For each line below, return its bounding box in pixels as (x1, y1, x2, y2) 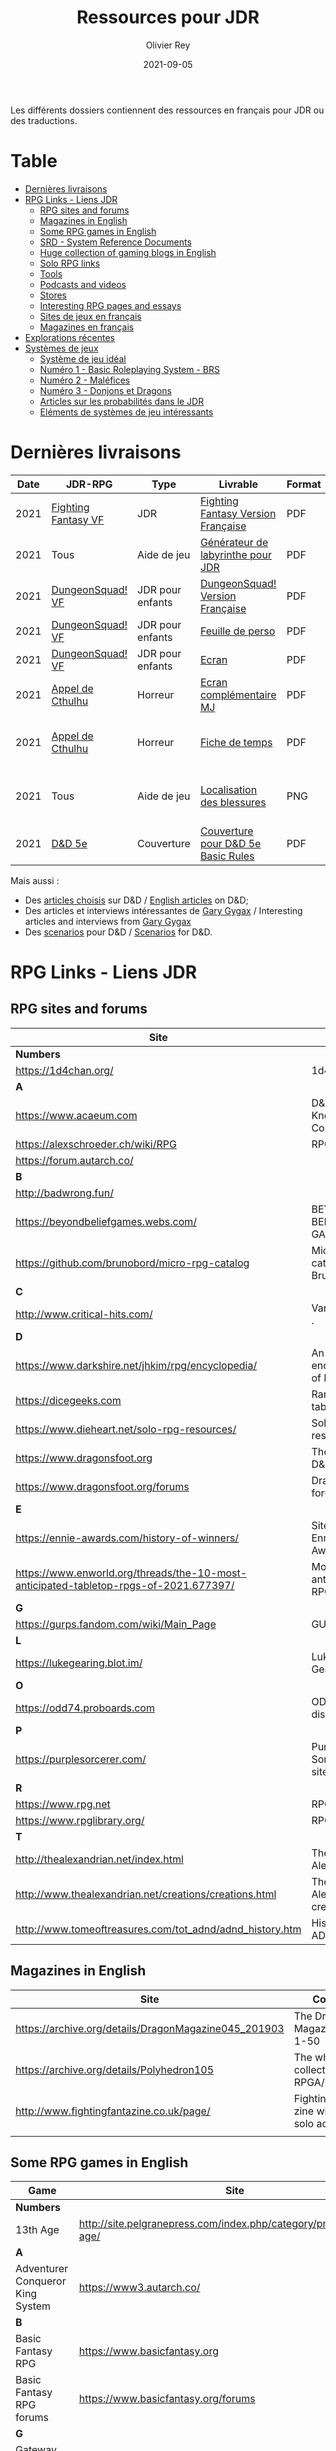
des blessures (199, 795, 267, 809)
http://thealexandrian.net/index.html (15, 1852, 184, 1866)
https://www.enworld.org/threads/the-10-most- (15, 1566, 248, 1580)
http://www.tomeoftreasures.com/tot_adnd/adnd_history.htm (15, 1922, 302, 1936)
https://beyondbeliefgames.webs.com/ (15, 1214, 198, 1228)
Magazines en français (39, 321, 135, 333)
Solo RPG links (39, 257, 101, 269)
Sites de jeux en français (39, 310, 142, 322)
